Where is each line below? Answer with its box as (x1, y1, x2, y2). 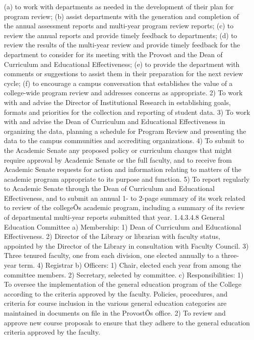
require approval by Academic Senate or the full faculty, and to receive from (4, 154, 232, 165)
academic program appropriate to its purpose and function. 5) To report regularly (4, 173, 250, 184)
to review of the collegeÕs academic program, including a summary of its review (4, 202, 245, 212)
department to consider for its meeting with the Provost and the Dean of (4, 49, 223, 59)
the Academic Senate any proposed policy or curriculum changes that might (4, 145, 232, 155)
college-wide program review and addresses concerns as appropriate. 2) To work (4, 87, 243, 98)
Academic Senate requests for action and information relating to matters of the (4, 164, 241, 174)
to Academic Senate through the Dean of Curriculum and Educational (4, 183, 215, 193)
